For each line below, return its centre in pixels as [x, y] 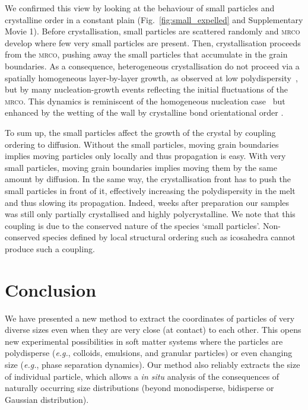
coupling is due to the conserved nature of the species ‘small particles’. [133, 225]
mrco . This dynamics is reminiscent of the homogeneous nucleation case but [145, 101]
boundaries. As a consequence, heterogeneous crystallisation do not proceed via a [152, 66]
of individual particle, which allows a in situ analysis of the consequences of [142, 376]
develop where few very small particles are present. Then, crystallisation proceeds [153, 42]
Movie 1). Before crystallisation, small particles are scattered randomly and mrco [153, 31]
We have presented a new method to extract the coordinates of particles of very [150, 318]
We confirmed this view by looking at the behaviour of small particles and [140, 8]
